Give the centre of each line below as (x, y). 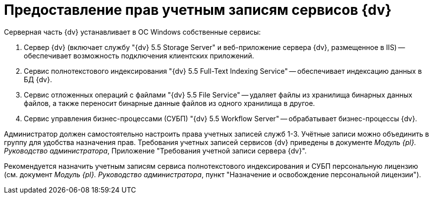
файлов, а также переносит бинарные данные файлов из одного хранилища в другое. (169, 103)
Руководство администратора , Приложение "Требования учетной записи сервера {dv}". (155, 150)
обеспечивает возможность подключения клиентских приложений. (139, 55)
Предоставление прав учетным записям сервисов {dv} (198, 10)
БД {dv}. (38, 79)
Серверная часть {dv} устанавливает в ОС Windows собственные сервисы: (133, 32)
